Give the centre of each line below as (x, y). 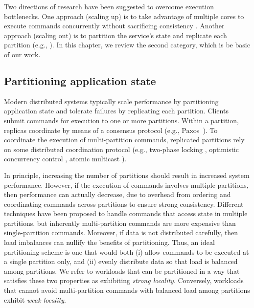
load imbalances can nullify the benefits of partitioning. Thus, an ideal (109, 242)
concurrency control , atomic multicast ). (65, 159)
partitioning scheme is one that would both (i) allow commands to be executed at (127, 252)
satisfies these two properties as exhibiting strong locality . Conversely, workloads (124, 280)
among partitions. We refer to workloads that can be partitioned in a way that (122, 271)
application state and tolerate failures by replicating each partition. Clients (116, 111)
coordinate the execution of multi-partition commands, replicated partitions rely (124, 140)
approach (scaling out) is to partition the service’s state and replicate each (115, 35)
